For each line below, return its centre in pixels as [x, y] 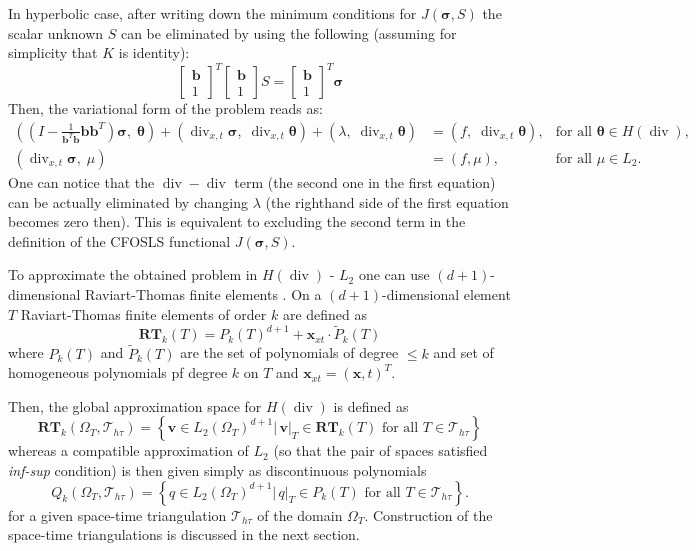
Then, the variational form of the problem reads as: [165, 108]
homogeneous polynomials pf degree [118, 372]
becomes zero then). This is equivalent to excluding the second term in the [237, 221]
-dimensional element [446, 293]
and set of [463, 352]
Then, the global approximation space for [135, 405]
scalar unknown [56, 32]
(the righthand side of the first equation [387, 201]
